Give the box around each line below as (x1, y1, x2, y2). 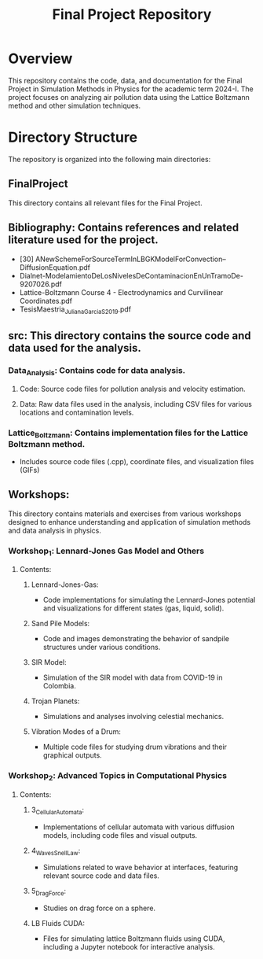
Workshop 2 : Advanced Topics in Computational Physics (8, 770, 228, 783)
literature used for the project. (8, 234, 159, 247)
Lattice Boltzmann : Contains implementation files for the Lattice (8, 427, 249, 440)
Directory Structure (8, 128, 138, 146)
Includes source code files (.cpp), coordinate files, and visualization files (19, 456, 254, 466)
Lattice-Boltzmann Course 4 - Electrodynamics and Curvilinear (19, 287, 224, 297)
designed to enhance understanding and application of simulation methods (8, 517, 251, 526)
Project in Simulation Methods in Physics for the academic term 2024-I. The (8, 84, 254, 94)
